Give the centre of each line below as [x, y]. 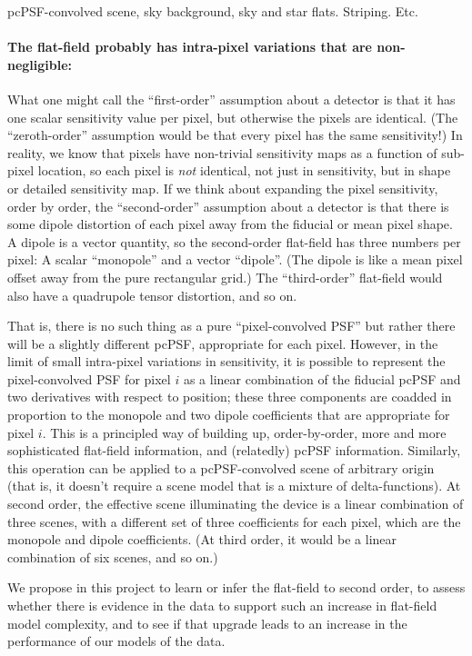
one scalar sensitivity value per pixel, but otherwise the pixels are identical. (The [233, 117]
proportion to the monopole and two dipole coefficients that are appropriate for [229, 415]
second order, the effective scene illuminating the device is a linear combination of [236, 504]
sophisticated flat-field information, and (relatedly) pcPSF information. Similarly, [234, 450]
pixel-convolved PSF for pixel [89, 378]
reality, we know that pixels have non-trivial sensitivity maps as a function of [222, 152]
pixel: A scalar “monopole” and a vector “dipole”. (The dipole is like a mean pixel [235, 259]
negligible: [40, 64]
